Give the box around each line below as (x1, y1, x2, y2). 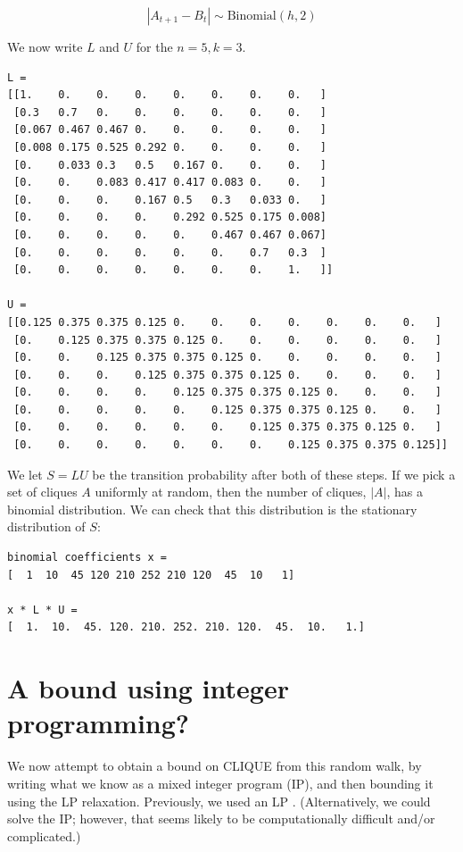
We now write (7, 38, 83, 55)
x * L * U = (7, 603, 78, 616)
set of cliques (7, 482, 78, 501)
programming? (7, 705, 190, 741)
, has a (386, 482, 423, 501)
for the (136, 38, 173, 55)
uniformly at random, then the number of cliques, (95, 482, 367, 501)
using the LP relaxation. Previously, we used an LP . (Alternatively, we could (7, 791, 431, 810)
